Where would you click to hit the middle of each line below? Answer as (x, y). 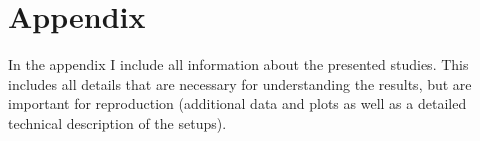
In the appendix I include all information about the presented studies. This (238, 64)
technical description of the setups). (117, 122)
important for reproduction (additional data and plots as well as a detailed (237, 103)
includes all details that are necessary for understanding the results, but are (240, 83)
